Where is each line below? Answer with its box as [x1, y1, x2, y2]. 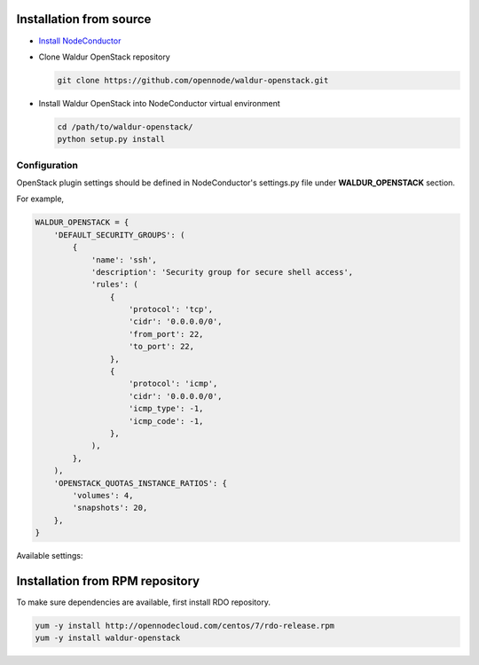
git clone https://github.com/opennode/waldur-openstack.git [57, 75, 329, 85]
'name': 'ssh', [90, 254, 157, 265]
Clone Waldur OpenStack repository [38, 51, 170, 62]
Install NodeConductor [38, 35, 122, 46]
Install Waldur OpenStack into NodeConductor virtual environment [38, 98, 281, 108]
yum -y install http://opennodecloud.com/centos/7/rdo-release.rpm [35, 621, 335, 630]
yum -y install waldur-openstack [35, 633, 181, 643]
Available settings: [16, 551, 83, 561]
